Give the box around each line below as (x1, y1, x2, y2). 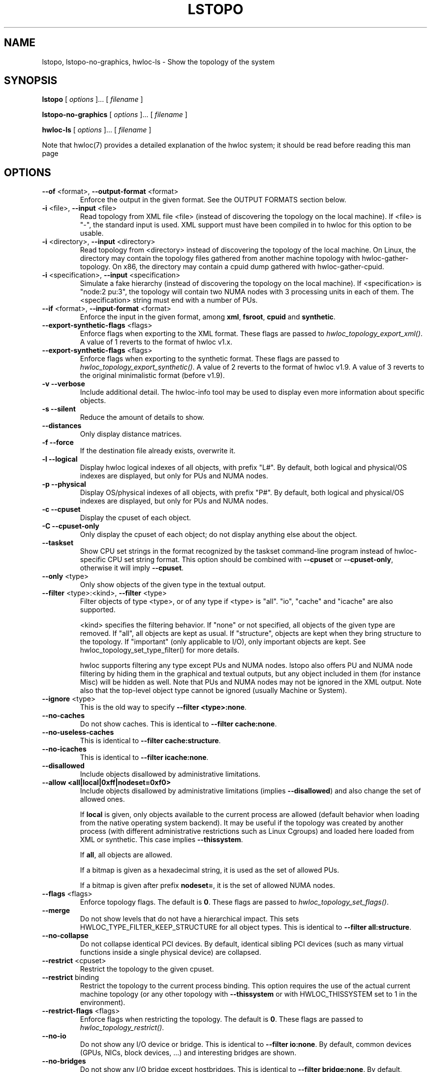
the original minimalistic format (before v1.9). (80, 371, 225, 380)
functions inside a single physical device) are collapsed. (80, 948, 261, 957)
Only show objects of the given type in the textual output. (80, 580, 266, 589)
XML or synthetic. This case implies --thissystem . (80, 835, 243, 844)
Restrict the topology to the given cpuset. (80, 965, 214, 974)
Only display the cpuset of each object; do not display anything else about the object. (80, 530, 357, 539)
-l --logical (42, 455, 78, 464)
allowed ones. (80, 795, 125, 804)
